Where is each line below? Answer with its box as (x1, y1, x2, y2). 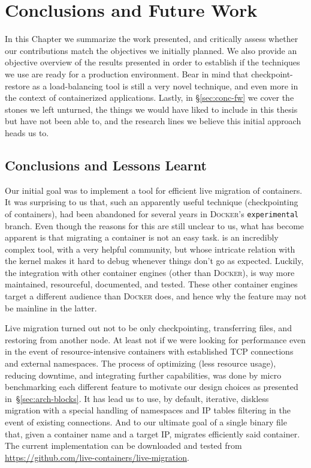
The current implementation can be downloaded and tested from (5, 439, 242, 452)
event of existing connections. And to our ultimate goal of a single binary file (5, 416, 287, 428)
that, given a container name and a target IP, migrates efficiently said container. (5, 427, 300, 440)
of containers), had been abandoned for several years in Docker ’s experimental (5, 207, 299, 220)
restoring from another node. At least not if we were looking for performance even (5, 333, 306, 346)
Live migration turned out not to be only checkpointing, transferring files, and (5, 322, 292, 334)
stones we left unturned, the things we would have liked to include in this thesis (5, 103, 298, 115)
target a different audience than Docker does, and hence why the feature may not (5, 290, 307, 302)
